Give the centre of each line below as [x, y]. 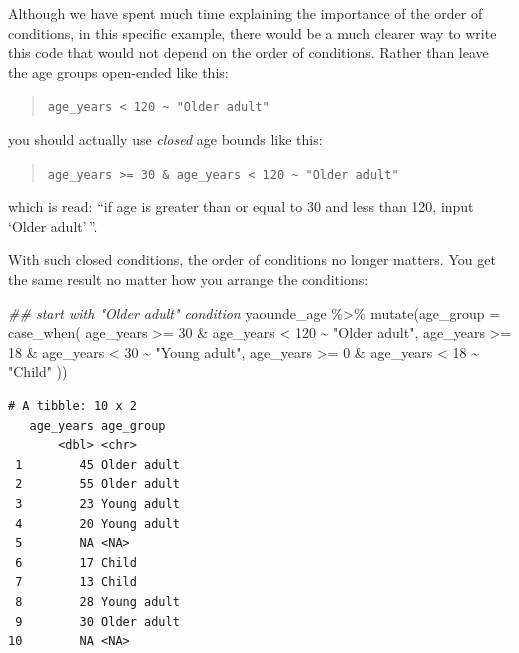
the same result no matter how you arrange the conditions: [188, 279]
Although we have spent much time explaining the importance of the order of [245, 13]
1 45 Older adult [97, 464]
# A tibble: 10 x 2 [72, 406]
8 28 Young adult [97, 601]
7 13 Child [76, 582]
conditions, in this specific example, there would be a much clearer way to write [252, 32]
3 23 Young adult [97, 504]
